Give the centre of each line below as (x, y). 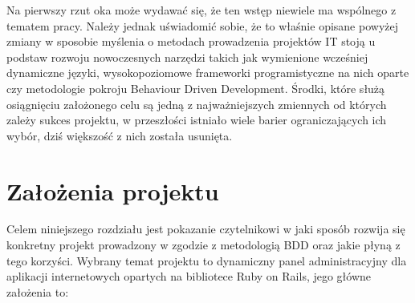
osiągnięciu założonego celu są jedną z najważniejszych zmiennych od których (197, 104)
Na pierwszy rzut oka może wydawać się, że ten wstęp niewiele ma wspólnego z (201, 10)
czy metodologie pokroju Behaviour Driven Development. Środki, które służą (196, 88)
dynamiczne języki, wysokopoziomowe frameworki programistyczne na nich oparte (208, 73)
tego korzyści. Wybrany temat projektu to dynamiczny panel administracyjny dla (207, 260)
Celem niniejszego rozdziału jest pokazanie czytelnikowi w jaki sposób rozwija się (206, 229)
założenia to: (38, 291)
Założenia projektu (113, 190)
